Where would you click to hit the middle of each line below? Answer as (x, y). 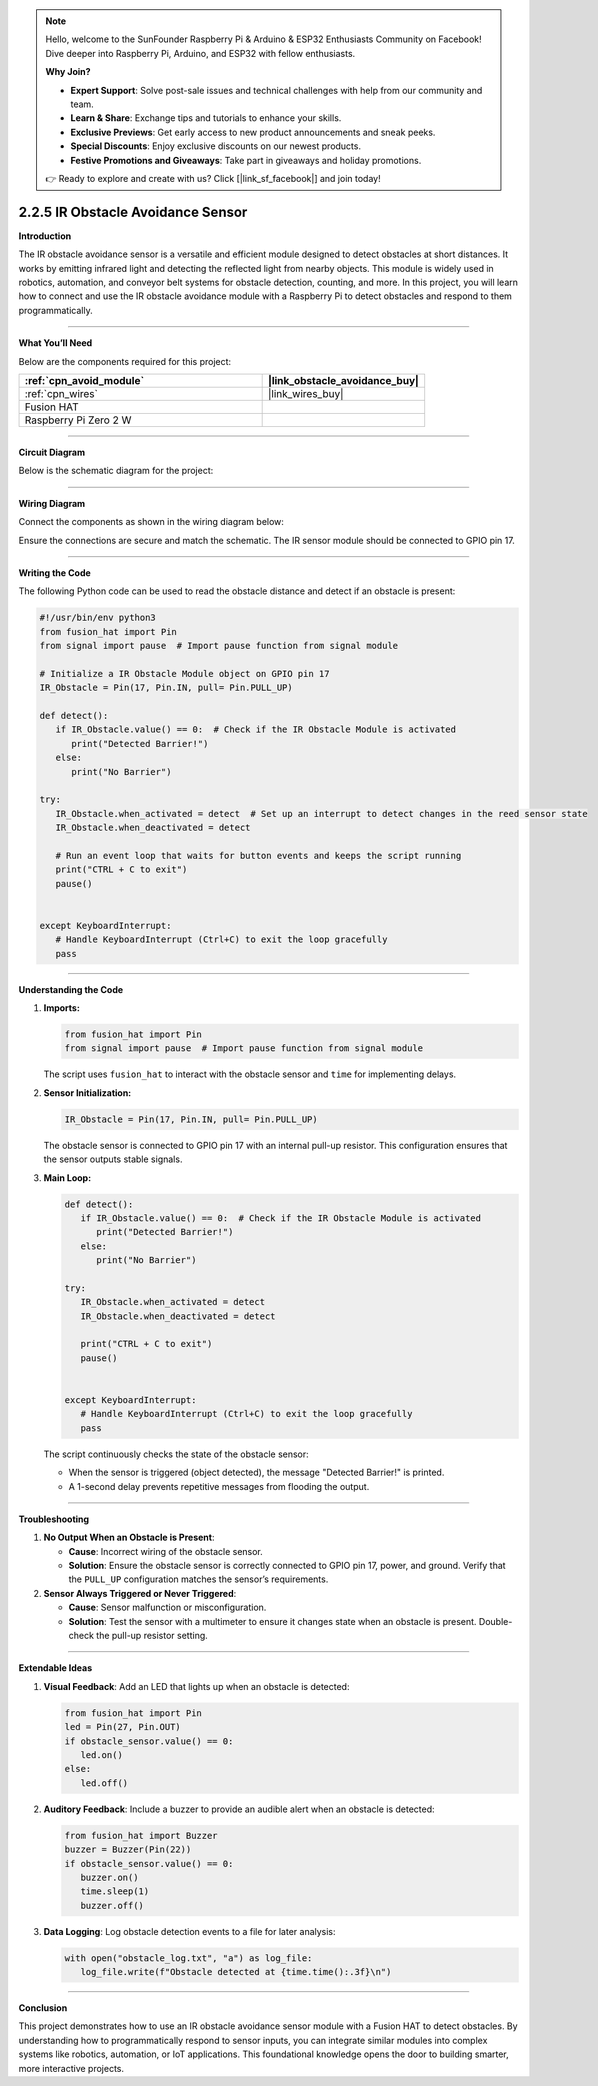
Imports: (61, 1008)
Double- (495, 1621)
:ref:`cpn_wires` (61, 393)
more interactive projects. (71, 2068)
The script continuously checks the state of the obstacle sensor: (176, 1454)
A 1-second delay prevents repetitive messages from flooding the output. (219, 1486)
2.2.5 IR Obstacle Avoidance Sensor (133, 211)
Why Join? (68, 72)
